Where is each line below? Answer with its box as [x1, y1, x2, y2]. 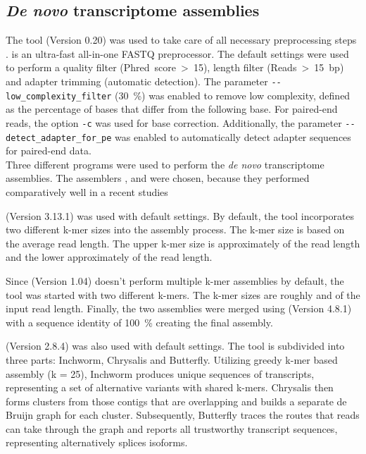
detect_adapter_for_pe [6, 133, 112, 143]
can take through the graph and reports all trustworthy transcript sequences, [6, 421, 338, 436]
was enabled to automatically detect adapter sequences [115, 129, 351, 144]
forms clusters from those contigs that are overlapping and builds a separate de [6, 393, 347, 408]
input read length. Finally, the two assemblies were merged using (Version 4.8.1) [6, 301, 352, 316]
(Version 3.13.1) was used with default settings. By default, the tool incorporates [6, 208, 355, 223]
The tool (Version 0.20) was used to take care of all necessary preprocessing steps [6, 32, 357, 47]
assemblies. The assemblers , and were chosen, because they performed [6, 171, 310, 185]
